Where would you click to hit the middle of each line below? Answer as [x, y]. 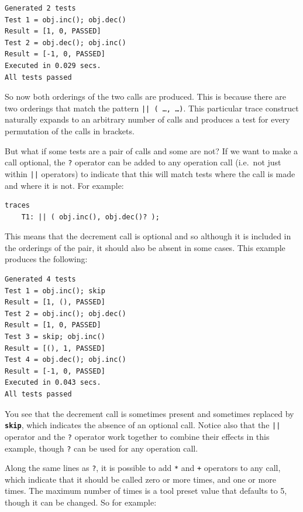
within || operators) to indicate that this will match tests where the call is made [150, 173]
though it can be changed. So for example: [81, 502]
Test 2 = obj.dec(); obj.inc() [66, 43]
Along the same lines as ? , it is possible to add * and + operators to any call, [143, 468]
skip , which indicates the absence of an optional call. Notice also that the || [143, 425]
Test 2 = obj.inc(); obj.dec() [66, 313]
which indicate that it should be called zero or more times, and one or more [140, 479]
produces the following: [46, 259]
